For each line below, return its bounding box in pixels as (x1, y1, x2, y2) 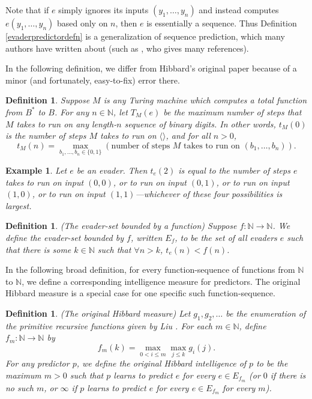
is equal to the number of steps (178, 163, 290, 176)
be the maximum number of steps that (163, 105, 302, 118)
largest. (5, 199, 32, 212)
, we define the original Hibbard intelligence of (76, 357, 247, 370)
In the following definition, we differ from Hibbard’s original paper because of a (5, 62, 297, 75)
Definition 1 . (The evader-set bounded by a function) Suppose (5, 219, 237, 232)
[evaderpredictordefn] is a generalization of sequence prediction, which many (5, 30, 285, 42)
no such (5, 381, 34, 394)
